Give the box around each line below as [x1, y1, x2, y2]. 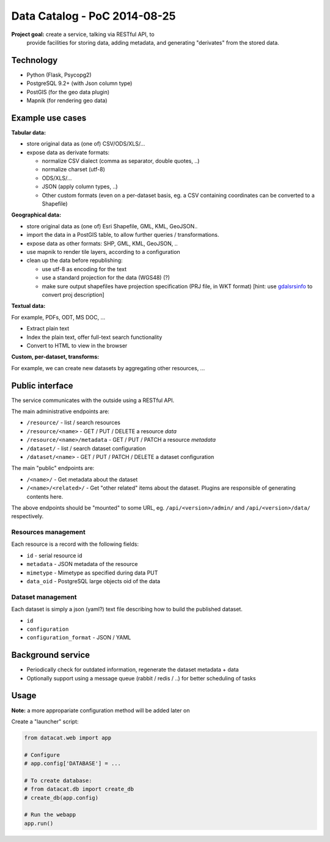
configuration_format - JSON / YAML [26, 634, 131, 641]
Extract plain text [26, 325, 70, 332]
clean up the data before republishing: [26, 257, 123, 264]
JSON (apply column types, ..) [42, 183, 119, 190]
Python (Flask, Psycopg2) [26, 71, 92, 78]
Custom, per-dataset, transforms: [11, 353, 100, 360]
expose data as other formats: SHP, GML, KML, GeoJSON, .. [26, 239, 178, 247]
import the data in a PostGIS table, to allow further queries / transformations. [26, 231, 219, 239]
